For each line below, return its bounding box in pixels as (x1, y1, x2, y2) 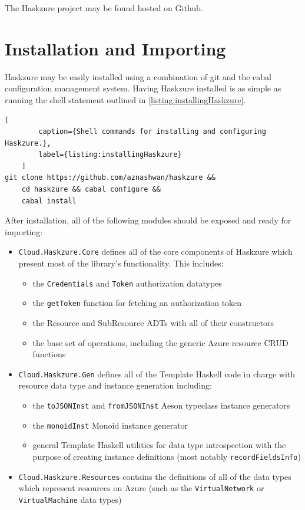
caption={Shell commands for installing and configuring (38, 127, 266, 136)
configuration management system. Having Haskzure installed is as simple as (5, 82, 281, 94)
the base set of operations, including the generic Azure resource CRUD (32, 336, 289, 348)
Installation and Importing (5, 36, 226, 60)
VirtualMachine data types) (18, 493, 122, 505)
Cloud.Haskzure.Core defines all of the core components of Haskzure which (18, 245, 293, 258)
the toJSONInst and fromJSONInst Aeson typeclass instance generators (32, 399, 290, 412)
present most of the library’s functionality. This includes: (18, 257, 224, 269)
